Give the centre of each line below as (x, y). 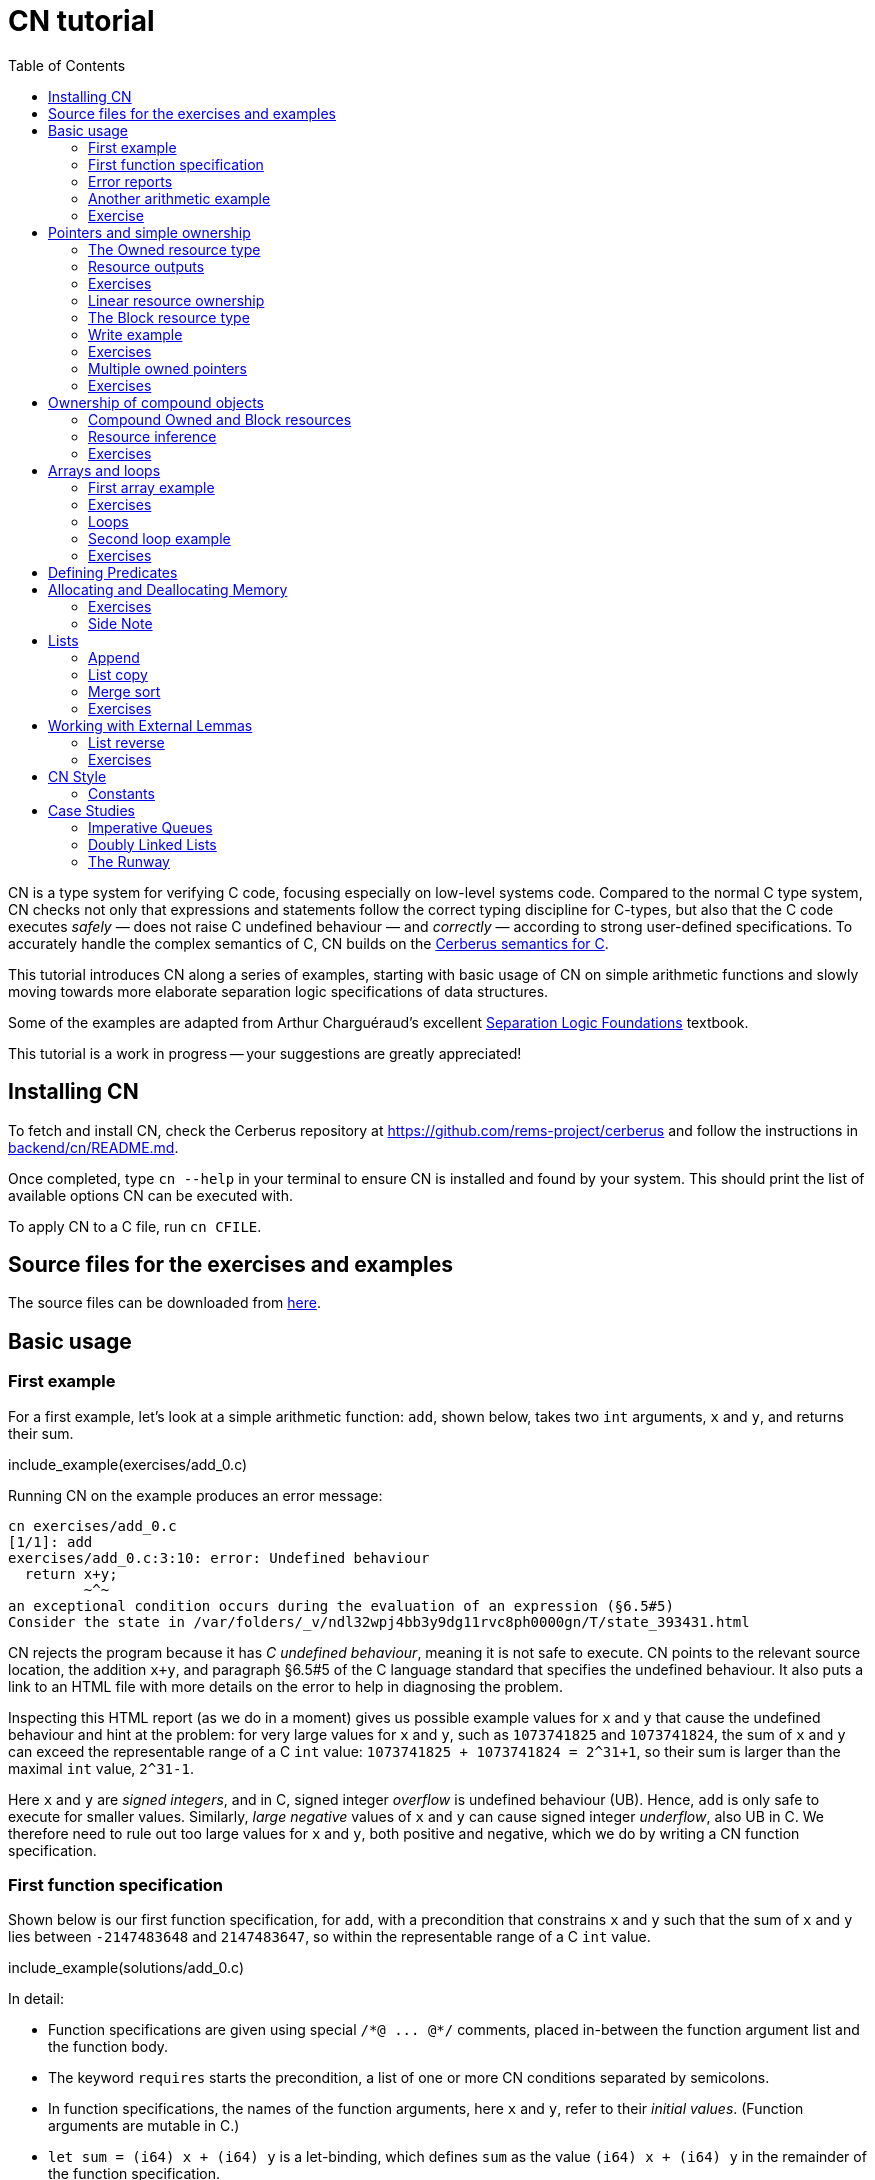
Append (114, 657)
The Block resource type (169, 317)
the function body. (108, 2047)
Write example (135, 334)
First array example (151, 487)
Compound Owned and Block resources (220, 419)
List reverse (126, 742)
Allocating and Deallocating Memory (168, 589)
